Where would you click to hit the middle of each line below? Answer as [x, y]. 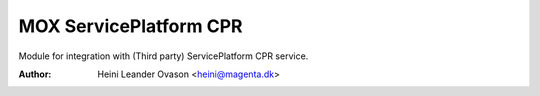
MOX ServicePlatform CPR [130, 26]
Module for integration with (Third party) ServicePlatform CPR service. [163, 56]
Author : [35, 74]
